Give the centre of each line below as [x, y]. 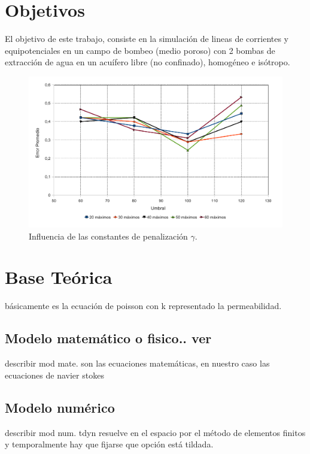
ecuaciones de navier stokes [54, 375]
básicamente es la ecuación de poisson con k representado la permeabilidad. [143, 306]
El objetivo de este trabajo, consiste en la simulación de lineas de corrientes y [147, 39]
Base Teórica [59, 277]
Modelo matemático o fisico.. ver [108, 338]
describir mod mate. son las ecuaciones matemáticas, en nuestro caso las [137, 363]
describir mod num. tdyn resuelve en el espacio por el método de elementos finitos [155, 432]
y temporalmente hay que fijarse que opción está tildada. [109, 444]
